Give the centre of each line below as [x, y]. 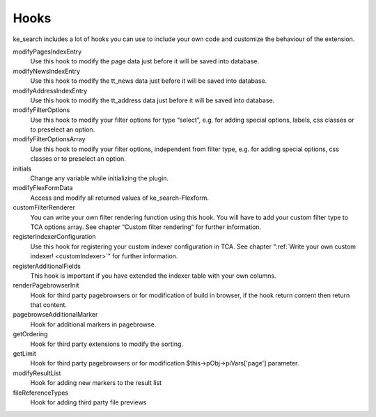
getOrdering [30, 334]
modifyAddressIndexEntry [50, 91]
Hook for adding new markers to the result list [96, 383]
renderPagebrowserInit [46, 285]
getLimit [24, 354]
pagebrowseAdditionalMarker [55, 315]
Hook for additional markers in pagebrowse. [93, 324]
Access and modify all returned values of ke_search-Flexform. [119, 198]
